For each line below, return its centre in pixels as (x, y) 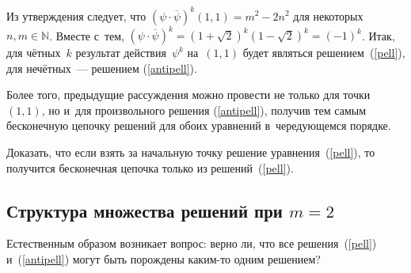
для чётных (34, 52)
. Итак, (378, 35)
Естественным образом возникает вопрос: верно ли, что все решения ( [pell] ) (192, 243)
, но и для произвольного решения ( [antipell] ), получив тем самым (204, 110)
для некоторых (328, 15)
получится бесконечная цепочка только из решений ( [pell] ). (150, 167)
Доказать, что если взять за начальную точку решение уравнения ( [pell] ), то (191, 152)
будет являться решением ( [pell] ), (324, 52)
